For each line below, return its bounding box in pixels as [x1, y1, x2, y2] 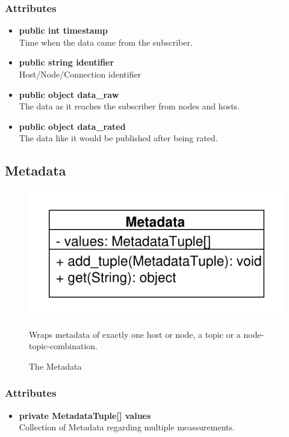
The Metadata [29, 359, 82, 372]
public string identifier [19, 56, 114, 69]
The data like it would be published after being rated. [19, 132, 218, 144]
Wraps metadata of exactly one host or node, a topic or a [29, 328, 241, 340]
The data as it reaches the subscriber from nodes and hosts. [19, 100, 240, 112]
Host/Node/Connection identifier [19, 68, 141, 80]
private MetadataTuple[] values [19, 409, 151, 421]
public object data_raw [19, 88, 119, 100]
